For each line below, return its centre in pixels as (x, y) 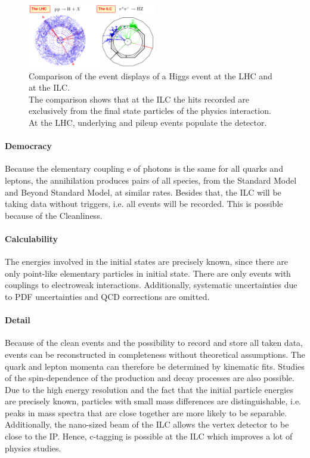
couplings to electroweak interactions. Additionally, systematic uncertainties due (151, 285)
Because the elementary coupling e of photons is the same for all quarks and (144, 168)
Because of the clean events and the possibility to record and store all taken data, (154, 343)
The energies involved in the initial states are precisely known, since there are (146, 262)
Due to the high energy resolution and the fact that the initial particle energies (149, 389)
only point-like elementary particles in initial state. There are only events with (148, 273)
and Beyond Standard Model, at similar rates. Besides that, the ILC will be (143, 192)
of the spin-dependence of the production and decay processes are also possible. (150, 378)
